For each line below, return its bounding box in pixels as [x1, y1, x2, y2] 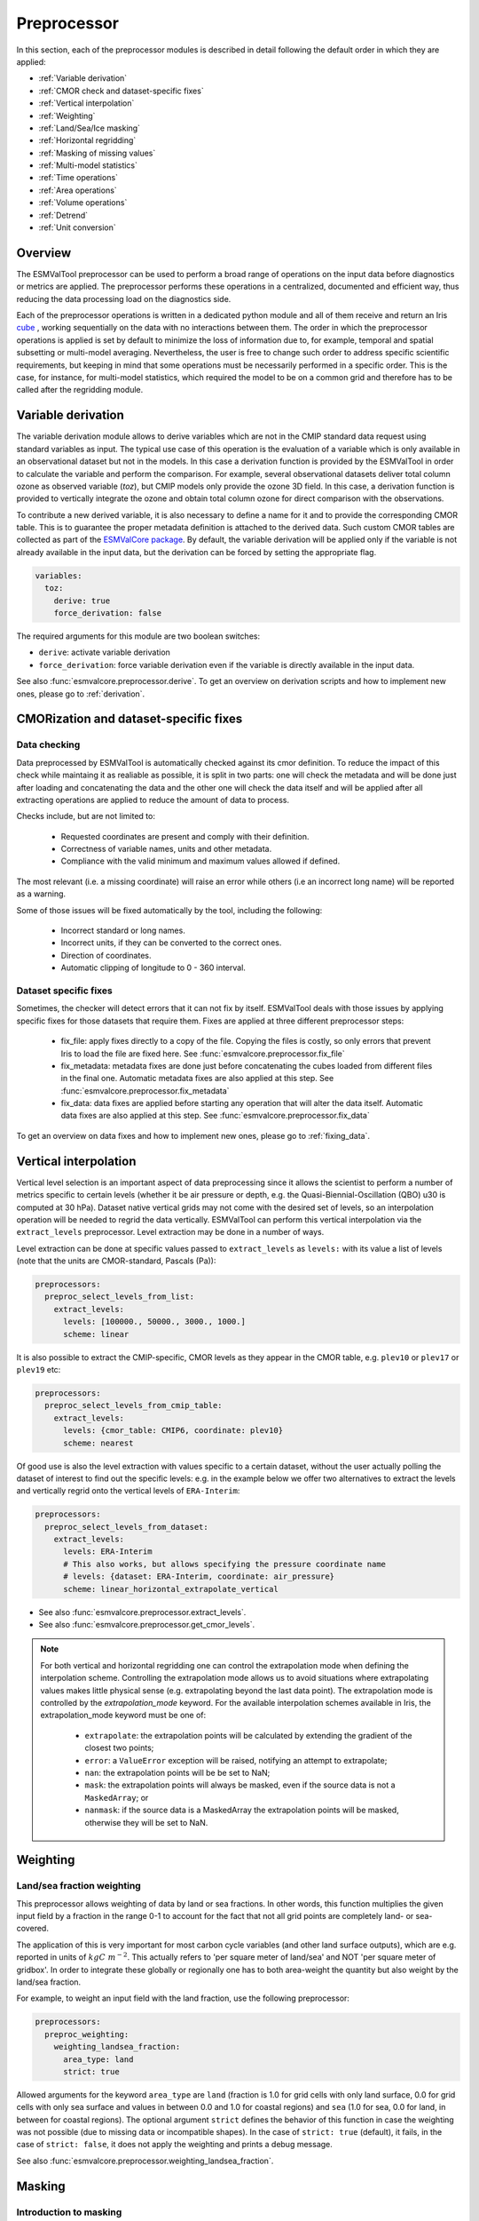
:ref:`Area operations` [38, 185, 117, 195]
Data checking [16, 738, 81, 751]
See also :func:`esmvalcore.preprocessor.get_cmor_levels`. [38, 1620, 255, 1630]
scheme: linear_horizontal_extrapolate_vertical [63, 1584, 279, 1594]
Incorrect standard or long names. [60, 925, 185, 936]
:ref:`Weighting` [38, 110, 96, 121]
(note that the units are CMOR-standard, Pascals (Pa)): [16, 1255, 216, 1266]
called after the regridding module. [16, 385, 144, 395]
